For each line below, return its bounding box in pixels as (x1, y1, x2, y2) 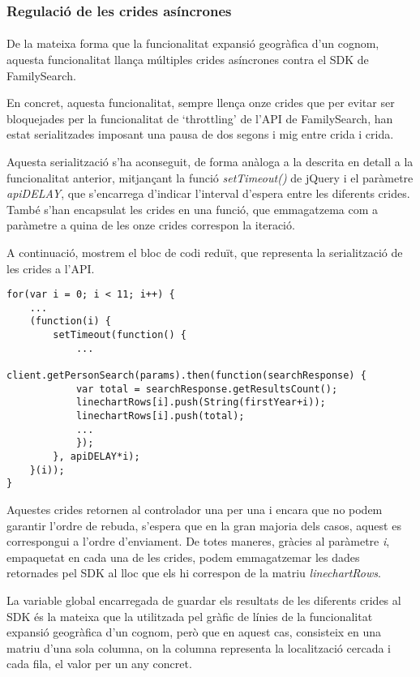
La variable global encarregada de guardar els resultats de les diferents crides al (6, 591, 401, 608)
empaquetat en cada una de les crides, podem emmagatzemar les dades (6, 548, 360, 565)
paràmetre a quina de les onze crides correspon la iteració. (6, 216, 295, 234)
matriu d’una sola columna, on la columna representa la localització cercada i (6, 639, 391, 656)
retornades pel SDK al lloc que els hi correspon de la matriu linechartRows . (6, 564, 381, 581)
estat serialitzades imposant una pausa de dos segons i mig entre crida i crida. (6, 126, 394, 143)
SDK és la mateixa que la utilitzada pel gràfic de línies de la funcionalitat (6, 607, 373, 624)
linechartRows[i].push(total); (75, 410, 245, 422)
